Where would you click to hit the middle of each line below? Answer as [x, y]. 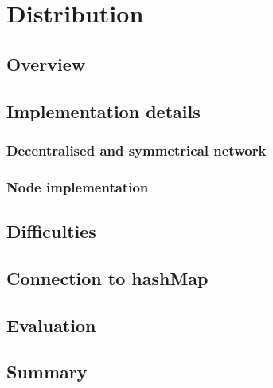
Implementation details [103, 111]
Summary [47, 372]
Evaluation [51, 325]
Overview [46, 63]
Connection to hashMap [107, 277]
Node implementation [78, 186]
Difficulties [51, 231]
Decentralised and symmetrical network [136, 150]
